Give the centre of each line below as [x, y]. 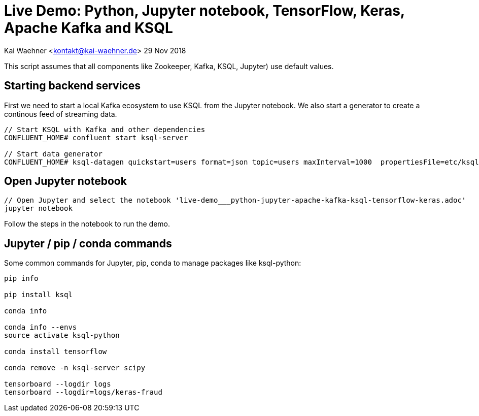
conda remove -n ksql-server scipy [75, 368]
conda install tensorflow [56, 352]
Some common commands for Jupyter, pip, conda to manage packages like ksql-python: [153, 263]
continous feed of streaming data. [61, 114]
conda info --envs [41, 327]
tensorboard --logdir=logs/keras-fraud [83, 392]
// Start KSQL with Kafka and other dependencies [105, 129]
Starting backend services [72, 86]
